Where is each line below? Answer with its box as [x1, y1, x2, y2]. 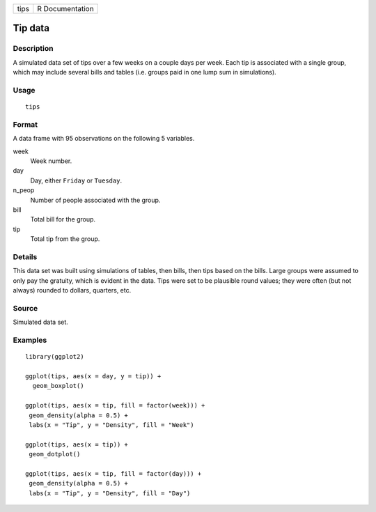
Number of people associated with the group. [30, 196, 161, 204]
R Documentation [37, 4, 94, 13]
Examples [13, 335, 47, 345]
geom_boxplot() [32, 382, 84, 390]
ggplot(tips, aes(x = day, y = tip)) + [25, 372, 162, 380]
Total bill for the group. [30, 215, 96, 224]
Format [13, 119, 38, 129]
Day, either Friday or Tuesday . [30, 176, 122, 185]
